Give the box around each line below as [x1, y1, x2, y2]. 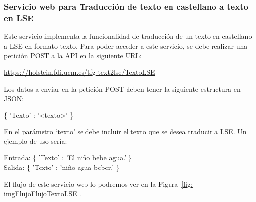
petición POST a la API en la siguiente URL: [4, 50, 142, 61]
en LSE [4, 11, 34, 24]
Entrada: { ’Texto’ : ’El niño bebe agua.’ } [4, 152, 132, 163]
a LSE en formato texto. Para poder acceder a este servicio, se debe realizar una [4, 40, 248, 51]
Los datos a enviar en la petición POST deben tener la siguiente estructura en [4, 83, 241, 94]
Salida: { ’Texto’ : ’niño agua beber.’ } [4, 162, 120, 172]
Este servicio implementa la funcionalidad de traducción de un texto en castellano [4, 31, 252, 41]
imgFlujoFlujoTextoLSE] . [4, 188, 81, 199]
